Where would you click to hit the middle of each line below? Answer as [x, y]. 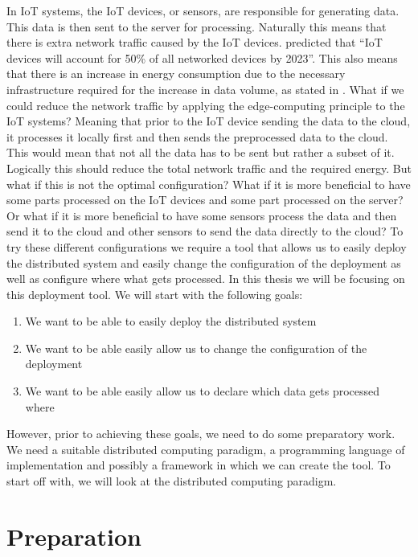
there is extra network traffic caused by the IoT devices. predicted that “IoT [195, 42]
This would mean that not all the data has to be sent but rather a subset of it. [201, 152]
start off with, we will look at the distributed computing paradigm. [172, 481]
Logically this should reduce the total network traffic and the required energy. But [209, 168]
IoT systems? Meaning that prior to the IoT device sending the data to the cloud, [209, 121]
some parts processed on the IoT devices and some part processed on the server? [205, 200]
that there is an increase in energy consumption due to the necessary [176, 74]
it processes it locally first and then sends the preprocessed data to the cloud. [197, 136]
